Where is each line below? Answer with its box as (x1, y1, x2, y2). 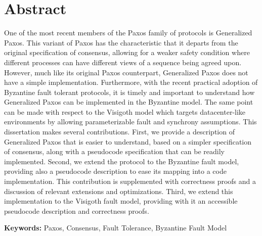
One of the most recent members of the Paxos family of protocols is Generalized (4, 27, 252, 38)
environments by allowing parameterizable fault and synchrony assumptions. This (4, 116, 257, 127)
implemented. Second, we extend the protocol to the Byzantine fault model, (4, 156, 239, 166)
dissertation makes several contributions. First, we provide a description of (4, 126, 235, 137)
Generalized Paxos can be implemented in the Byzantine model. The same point (4, 97, 253, 107)
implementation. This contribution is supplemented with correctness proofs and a (4, 176, 256, 186)
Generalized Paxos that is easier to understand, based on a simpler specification (4, 136, 252, 147)
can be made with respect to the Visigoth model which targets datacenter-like (4, 106, 246, 117)
